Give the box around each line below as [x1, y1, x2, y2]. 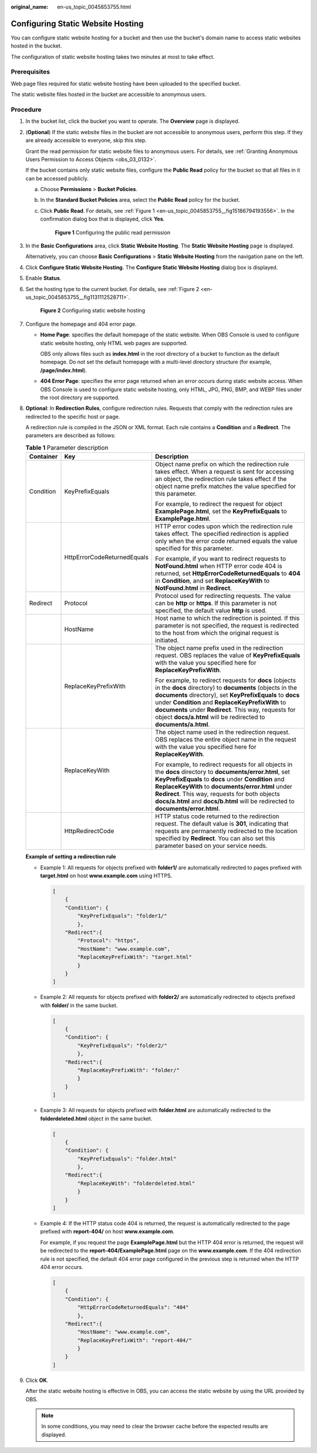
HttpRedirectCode [64, 827, 114, 835]
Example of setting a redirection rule [25, 853, 116, 860]
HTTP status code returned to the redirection [155, 812, 280, 820]
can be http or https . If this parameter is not [155, 599, 277, 607]
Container [29, 453, 58, 461]
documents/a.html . [155, 720, 210, 729]
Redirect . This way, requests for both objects [155, 790, 280, 798]
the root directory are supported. [40, 394, 120, 401]
